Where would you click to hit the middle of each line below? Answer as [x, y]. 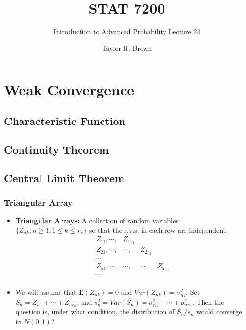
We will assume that [46, 292]
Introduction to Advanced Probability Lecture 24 [127, 31]
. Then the [208, 301]
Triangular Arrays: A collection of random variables [97, 220]
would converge [219, 312]
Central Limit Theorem [64, 178]
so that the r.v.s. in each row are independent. [158, 230]
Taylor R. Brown [127, 48]
